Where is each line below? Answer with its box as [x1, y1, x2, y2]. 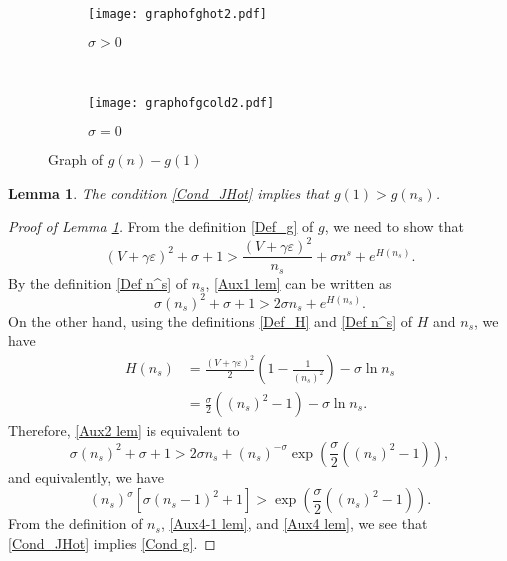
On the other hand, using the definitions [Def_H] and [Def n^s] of [8, 310, 413, 331]
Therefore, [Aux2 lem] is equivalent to [8, 420, 240, 441]
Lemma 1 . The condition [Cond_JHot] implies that [8, 182, 329, 203]
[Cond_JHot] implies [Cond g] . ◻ [8, 532, 216, 553]
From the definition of [8, 513, 143, 534]
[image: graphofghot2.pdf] [88, 7, 267, 21]
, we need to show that [324, 216, 464, 237]
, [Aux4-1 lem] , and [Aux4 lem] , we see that [160, 513, 428, 534]
